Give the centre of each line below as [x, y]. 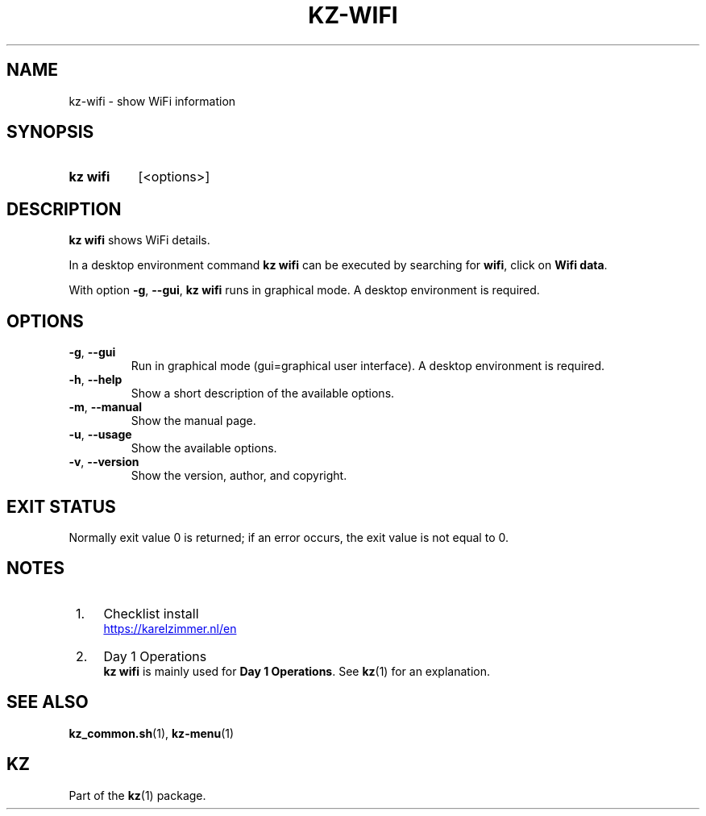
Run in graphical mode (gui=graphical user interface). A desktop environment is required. [368, 366]
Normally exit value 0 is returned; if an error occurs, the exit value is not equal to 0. [289, 537]
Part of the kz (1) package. [137, 795]
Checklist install [151, 613]
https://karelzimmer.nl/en [170, 628]
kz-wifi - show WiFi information [152, 101]
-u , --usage [100, 435]
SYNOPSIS [50, 132]
